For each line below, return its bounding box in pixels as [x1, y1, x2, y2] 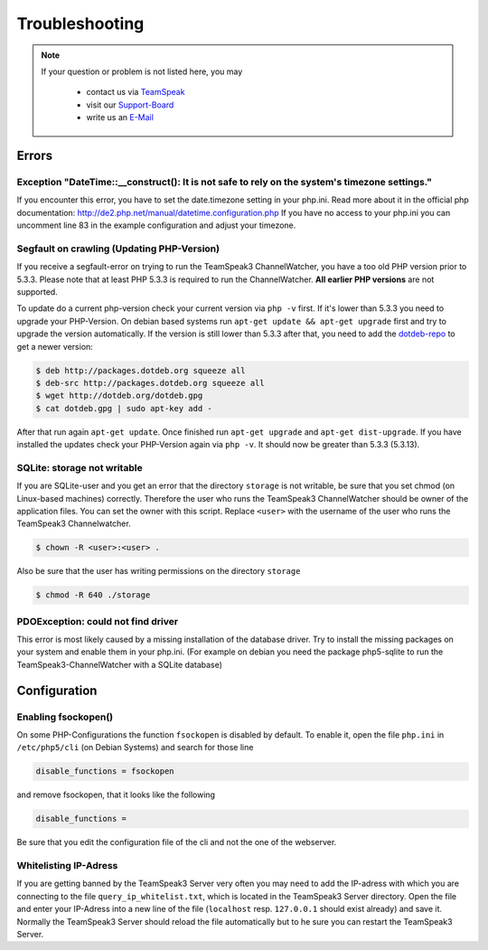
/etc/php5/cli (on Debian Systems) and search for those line [16, 742, 254, 753]
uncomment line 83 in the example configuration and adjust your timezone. [16, 220, 296, 230]
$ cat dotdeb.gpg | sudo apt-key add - [35, 403, 212, 413]
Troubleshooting [16, 14, 145, 33]
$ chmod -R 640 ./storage [35, 590, 151, 600]
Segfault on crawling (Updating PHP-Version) [16, 242, 221, 255]
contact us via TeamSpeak [86, 87, 185, 98]
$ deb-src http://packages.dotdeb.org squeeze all [35, 378, 266, 388]
